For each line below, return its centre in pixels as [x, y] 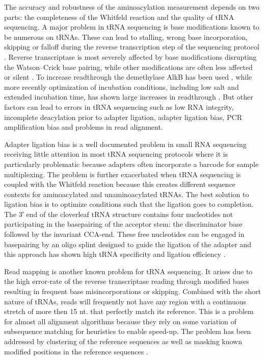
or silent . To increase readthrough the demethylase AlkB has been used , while [128, 77]
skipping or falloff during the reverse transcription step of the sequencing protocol [132, 47]
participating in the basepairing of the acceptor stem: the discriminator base [123, 224]
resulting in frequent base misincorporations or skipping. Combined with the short [132, 291]
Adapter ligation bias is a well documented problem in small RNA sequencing [125, 144]
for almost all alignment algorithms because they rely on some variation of [120, 321]
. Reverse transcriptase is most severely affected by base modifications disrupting [130, 56]
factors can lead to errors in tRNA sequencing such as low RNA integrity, [119, 106]
